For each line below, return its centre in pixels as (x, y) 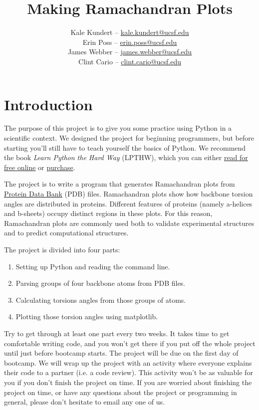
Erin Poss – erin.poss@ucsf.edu (130, 42)
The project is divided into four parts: (62, 249)
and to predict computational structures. (66, 233)
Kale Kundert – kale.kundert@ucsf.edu (130, 32)
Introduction (48, 104)
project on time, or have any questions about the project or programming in (121, 392)
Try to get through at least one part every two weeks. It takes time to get (117, 333)
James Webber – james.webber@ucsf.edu (130, 52)
